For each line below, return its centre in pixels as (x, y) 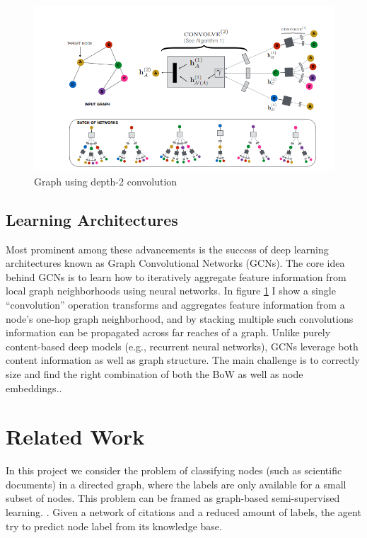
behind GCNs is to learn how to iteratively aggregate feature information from (176, 276)
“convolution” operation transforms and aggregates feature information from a (175, 304)
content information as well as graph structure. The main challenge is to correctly (183, 360)
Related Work (75, 436)
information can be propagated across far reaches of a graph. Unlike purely (168, 332)
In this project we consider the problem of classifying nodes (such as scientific (174, 470)
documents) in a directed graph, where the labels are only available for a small (176, 484)
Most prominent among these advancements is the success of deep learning (167, 249)
